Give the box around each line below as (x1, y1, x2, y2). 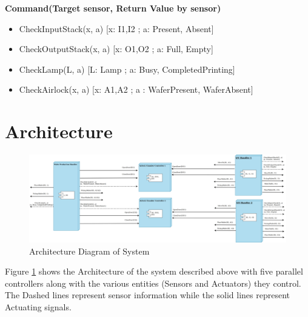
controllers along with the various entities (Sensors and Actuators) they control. (5, 276, 301, 289)
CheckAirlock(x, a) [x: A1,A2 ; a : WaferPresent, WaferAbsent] (19, 83, 253, 96)
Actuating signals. (5, 300, 72, 313)
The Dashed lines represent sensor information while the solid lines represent (5, 289, 290, 301)
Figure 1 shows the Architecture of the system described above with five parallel (5, 265, 303, 278)
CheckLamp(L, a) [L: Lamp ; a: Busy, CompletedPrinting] (19, 62, 235, 75)
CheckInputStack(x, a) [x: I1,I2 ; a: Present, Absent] (19, 22, 214, 35)
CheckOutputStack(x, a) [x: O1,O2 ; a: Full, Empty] (19, 42, 213, 55)
